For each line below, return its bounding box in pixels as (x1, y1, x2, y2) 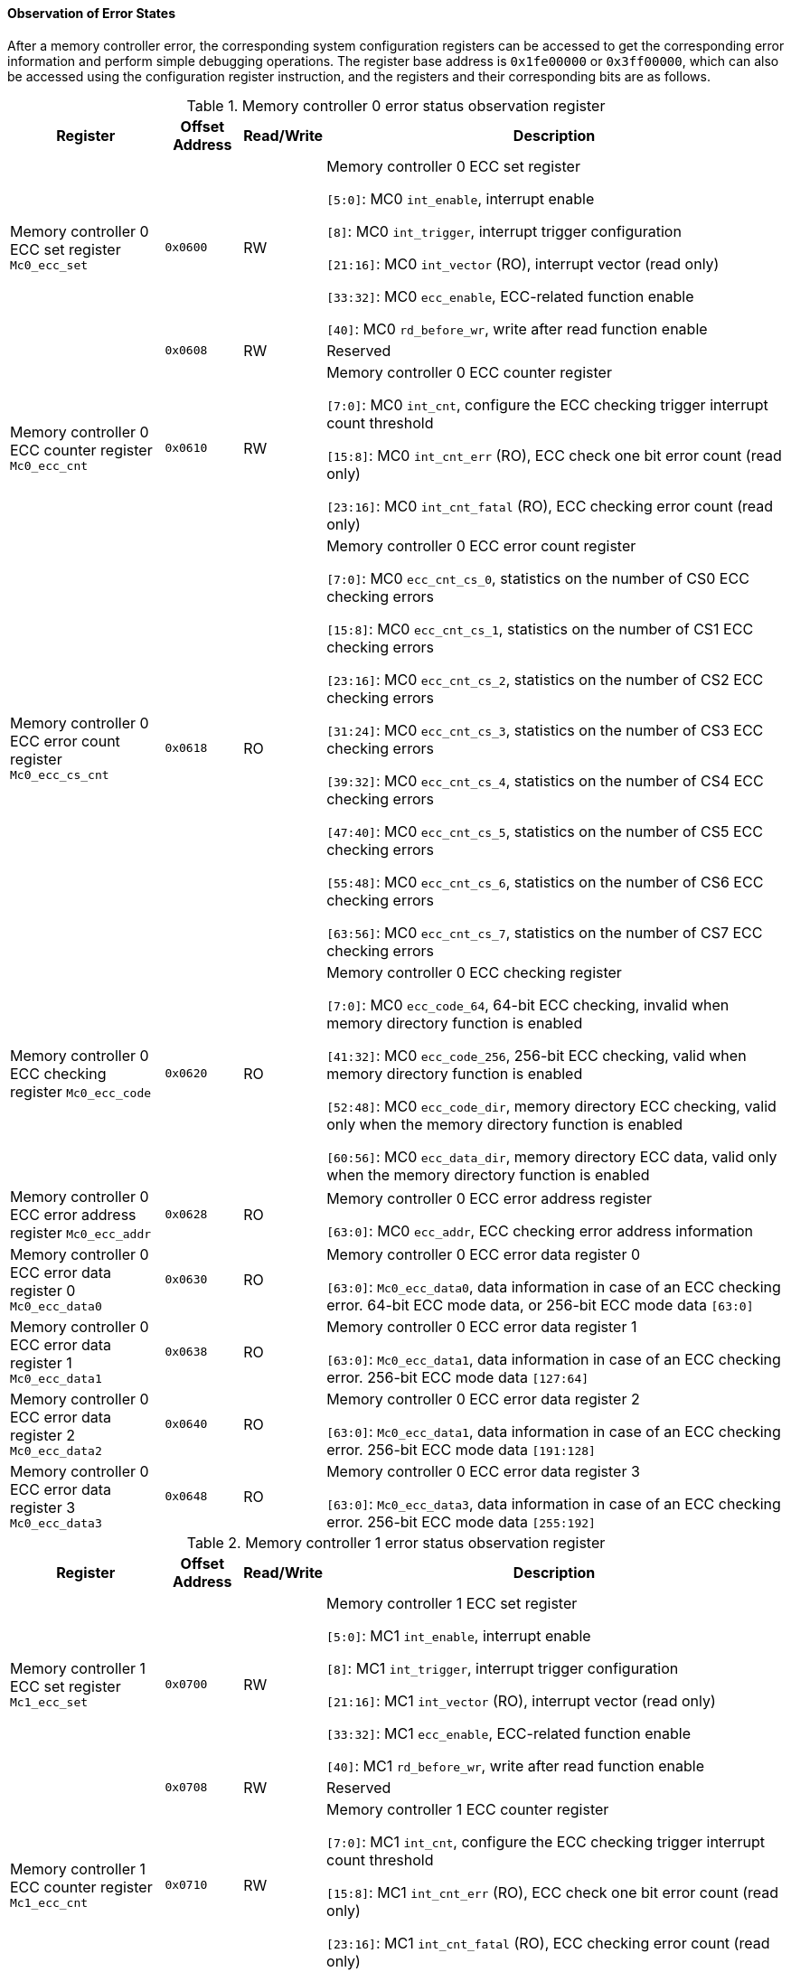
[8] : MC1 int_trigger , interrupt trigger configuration (326, 1658, 679, 1677)
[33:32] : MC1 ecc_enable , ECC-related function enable (326, 1723, 691, 1742)
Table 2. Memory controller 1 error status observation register (186, 1533, 606, 1552)
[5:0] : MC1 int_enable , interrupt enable (326, 1626, 591, 1645)
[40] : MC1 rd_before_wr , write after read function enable (326, 1756, 704, 1775)
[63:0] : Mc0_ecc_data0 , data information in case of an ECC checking (326, 1277, 781, 1296)
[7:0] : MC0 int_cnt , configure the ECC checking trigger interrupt (326, 395, 768, 414)
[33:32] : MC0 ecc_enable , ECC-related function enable (326, 286, 694, 305)
